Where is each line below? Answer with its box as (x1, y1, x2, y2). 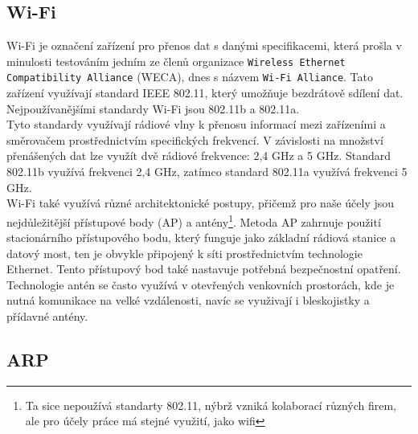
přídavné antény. (6, 308, 88, 325)
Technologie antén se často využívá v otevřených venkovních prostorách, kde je (6, 276, 395, 293)
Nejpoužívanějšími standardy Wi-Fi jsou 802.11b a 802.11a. (6, 100, 300, 117)
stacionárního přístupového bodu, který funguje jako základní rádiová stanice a (6, 229, 396, 246)
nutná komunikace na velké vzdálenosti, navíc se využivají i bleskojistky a (6, 292, 370, 309)
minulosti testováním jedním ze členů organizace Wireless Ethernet (6, 52, 346, 69)
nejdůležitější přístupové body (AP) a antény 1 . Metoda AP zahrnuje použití (6, 211, 381, 230)
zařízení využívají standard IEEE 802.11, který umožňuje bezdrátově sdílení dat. (6, 84, 404, 101)
